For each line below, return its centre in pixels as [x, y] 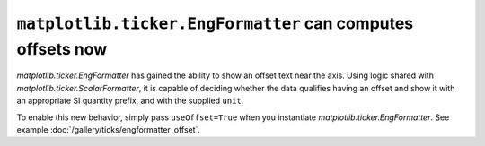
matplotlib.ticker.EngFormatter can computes [215, 23]
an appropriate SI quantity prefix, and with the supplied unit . [130, 101]
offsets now [62, 49]
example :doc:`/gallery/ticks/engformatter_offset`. [109, 129]
